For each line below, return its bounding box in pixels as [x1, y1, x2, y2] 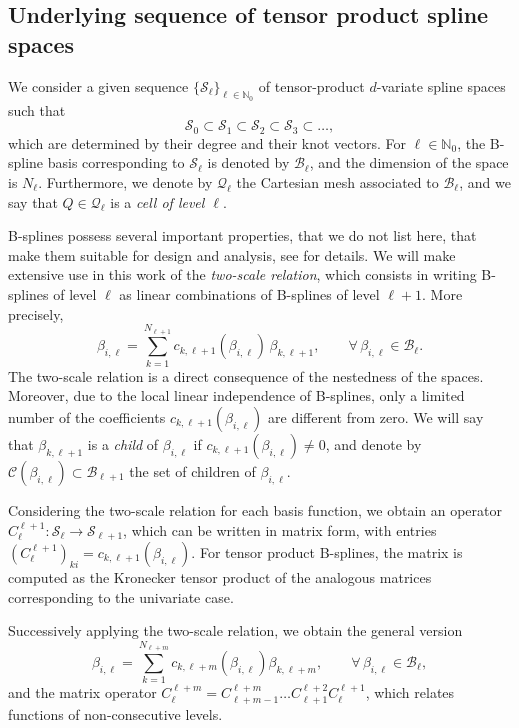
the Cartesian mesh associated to [236, 172, 439, 193]
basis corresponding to [47, 152, 185, 173]
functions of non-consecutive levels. [8, 703, 223, 724]
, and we [459, 172, 511, 193]
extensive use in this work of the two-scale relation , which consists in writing [8, 264, 477, 285]
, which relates [365, 682, 455, 703]
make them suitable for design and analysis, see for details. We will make [8, 244, 456, 265]
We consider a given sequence [8, 75, 189, 96]
